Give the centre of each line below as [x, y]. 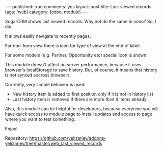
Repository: [17, 138]
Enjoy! [12, 129]
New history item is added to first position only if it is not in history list [83, 94]
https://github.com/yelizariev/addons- [68, 138]
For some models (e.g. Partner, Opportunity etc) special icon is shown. [77, 55]
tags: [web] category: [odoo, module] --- [47, 12]
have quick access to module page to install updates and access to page [79, 114]
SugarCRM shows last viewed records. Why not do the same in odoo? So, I [81, 21]
